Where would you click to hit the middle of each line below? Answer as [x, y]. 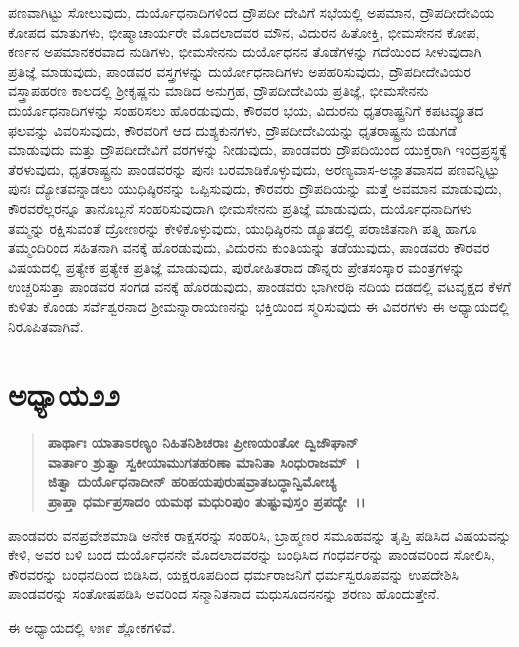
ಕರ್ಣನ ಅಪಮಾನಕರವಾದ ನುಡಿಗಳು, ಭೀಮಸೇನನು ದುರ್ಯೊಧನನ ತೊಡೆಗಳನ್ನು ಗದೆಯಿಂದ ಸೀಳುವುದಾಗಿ [245, 51]
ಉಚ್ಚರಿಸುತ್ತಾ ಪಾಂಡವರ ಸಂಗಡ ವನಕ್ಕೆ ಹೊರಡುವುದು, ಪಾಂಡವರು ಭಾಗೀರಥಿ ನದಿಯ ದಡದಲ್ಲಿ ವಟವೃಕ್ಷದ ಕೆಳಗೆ [259, 286]
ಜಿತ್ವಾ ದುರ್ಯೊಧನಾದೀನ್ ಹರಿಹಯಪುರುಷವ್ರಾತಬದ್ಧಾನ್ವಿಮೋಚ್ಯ [192, 481]
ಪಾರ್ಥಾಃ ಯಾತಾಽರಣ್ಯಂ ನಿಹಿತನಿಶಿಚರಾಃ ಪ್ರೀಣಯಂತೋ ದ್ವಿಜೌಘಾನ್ [203, 442]
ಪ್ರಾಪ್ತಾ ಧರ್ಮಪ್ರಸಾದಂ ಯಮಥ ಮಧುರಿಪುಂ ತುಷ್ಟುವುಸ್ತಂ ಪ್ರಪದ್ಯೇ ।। [206, 501]
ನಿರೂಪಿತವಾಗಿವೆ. [46, 325]
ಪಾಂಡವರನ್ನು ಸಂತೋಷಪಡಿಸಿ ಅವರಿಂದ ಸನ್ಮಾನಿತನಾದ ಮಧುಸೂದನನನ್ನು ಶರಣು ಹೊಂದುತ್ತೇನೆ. [224, 593]
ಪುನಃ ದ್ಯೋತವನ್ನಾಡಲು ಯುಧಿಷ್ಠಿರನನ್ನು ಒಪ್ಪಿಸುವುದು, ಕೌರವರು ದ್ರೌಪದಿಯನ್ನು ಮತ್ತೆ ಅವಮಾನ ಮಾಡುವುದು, [255, 188]
